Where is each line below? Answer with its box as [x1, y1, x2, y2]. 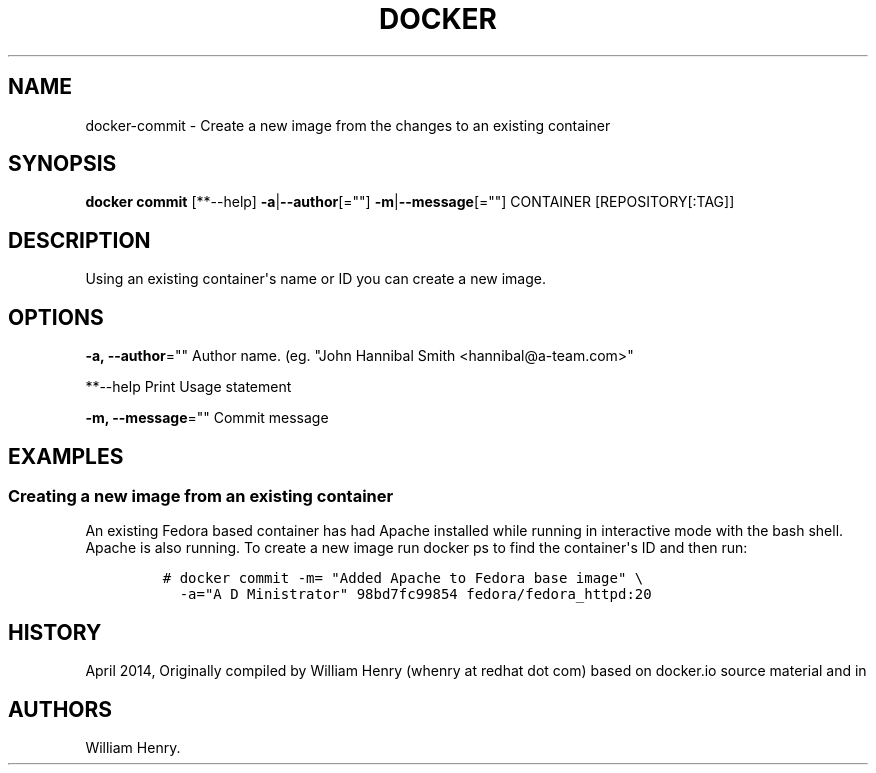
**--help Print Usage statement [85, 378, 292, 396]
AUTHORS [8, 696, 113, 722]
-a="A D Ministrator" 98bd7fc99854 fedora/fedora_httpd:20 [179, 586, 652, 603]
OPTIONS [8, 304, 104, 330]
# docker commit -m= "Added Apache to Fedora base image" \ [162, 570, 644, 587]
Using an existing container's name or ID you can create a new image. [85, 270, 547, 288]
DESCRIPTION [8, 227, 151, 253]
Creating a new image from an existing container [8, 485, 394, 506]
